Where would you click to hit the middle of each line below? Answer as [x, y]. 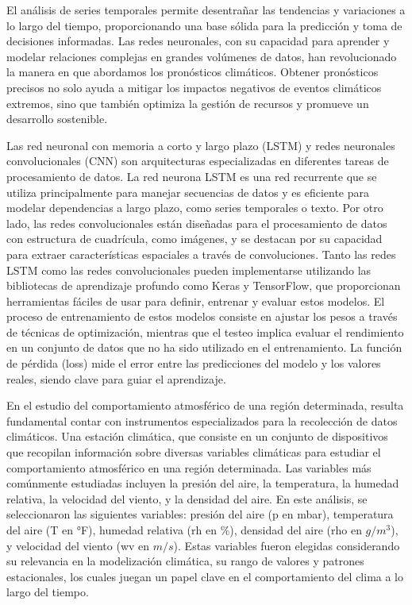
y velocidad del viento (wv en [78, 545]
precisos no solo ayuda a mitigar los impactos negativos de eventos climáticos [194, 87]
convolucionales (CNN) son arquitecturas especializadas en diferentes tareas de [198, 161]
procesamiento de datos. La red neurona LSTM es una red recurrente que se [192, 176]
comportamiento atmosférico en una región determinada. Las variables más [189, 467]
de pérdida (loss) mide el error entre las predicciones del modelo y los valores [194, 363]
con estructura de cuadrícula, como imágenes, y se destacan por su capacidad [194, 239]
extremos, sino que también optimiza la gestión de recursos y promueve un [188, 103]
